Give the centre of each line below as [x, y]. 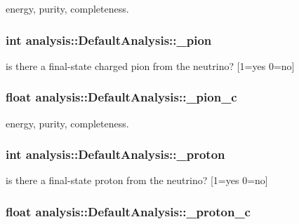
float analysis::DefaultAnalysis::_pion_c [121, 97]
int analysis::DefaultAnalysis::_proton [115, 154]
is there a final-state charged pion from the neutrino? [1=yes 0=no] [150, 65]
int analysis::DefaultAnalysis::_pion [109, 40]
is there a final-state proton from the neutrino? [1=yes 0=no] [137, 180]
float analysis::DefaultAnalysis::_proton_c [128, 211]
